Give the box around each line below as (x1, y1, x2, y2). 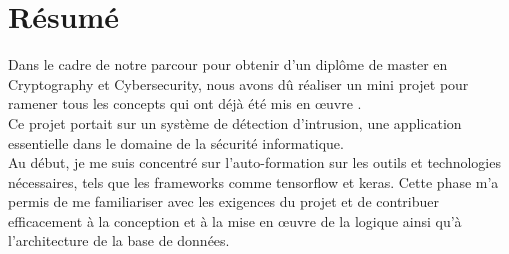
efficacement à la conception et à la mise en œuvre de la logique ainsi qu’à (8, 210, 462, 231)
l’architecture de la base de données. (8, 230, 230, 251)
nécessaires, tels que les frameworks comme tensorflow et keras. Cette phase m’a (8, 171, 499, 192)
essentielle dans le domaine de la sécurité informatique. (8, 132, 344, 153)
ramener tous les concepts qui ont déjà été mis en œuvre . (8, 93, 362, 114)
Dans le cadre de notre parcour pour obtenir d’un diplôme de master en (8, 54, 448, 75)
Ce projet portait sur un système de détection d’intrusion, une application (8, 112, 462, 133)
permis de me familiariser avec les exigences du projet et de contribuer (8, 191, 439, 212)
